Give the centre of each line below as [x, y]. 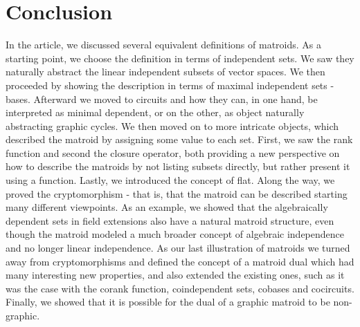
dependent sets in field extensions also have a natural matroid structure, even [170, 220]
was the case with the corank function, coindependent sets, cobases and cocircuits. [180, 288]
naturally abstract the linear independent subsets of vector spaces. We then [165, 72]
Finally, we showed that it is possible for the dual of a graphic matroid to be [168, 302]
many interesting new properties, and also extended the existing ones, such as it [175, 275]
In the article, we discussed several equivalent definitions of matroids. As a [164, 45]
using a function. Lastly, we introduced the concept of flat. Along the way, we [170, 180]
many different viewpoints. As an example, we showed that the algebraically [167, 207]
